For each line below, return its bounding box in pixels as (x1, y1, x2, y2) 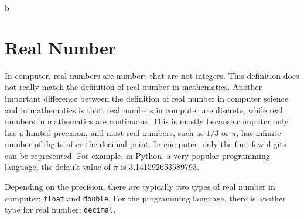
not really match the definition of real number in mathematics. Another (5, 81, 262, 93)
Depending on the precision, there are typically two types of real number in (5, 180, 275, 193)
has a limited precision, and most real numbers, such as (5, 126, 204, 138)
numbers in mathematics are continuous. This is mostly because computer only (5, 115, 289, 127)
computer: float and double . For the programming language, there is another (5, 192, 286, 204)
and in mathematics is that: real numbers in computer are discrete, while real (5, 103, 283, 116)
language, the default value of (5, 161, 111, 173)
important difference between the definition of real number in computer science (5, 92, 289, 104)
